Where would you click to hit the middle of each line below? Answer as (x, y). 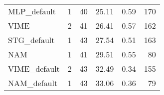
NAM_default (33, 83)
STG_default (31, 40)
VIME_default (34, 69)
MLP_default (32, 11)
